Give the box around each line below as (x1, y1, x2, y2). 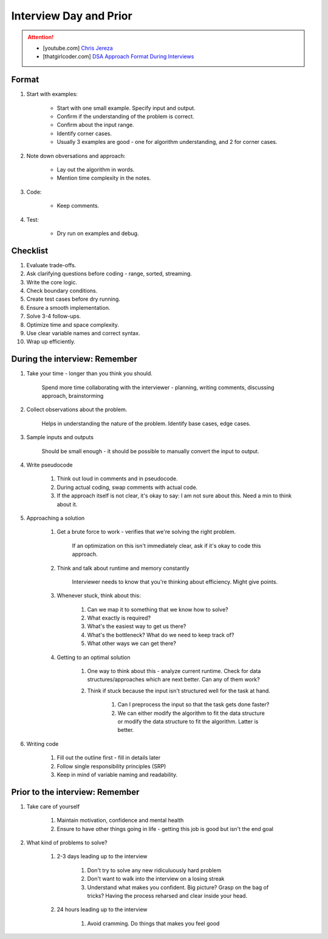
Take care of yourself (26, 802, 80, 810)
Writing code (26, 740, 59, 747)
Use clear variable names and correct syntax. (26, 329, 140, 336)
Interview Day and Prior (11, 9, 133, 22)
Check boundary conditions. (26, 287, 98, 294)
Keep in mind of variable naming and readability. (56, 771, 178, 778)
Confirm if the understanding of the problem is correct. (56, 113, 194, 120)
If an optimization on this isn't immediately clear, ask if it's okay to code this (72, 542, 261, 549)
